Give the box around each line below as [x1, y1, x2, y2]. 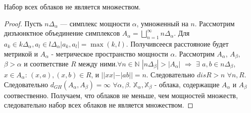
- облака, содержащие [154, 79, 220, 89]
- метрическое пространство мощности [51, 48, 168, 58]
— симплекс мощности [60, 18, 130, 28]
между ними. [78, 58, 117, 69]
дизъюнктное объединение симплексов [4, 28, 120, 38]
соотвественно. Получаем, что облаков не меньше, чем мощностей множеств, [4, 90, 238, 100]
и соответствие [24, 58, 69, 69]
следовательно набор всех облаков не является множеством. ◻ [4, 100, 194, 110]
